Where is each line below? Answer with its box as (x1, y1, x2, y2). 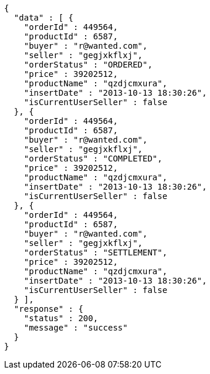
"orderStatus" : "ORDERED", (23, 60, 153, 69)
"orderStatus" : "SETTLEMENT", (23, 248, 168, 257)
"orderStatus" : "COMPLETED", (23, 154, 162, 163)
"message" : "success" (23, 323, 128, 332)
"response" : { (13, 304, 83, 314)
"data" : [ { (13, 13, 74, 22)
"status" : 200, (23, 314, 99, 323)
